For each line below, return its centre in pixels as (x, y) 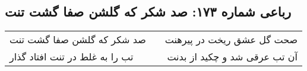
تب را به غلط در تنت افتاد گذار (72, 57)
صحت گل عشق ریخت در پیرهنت (231, 40)
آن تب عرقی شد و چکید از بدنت (232, 57)
